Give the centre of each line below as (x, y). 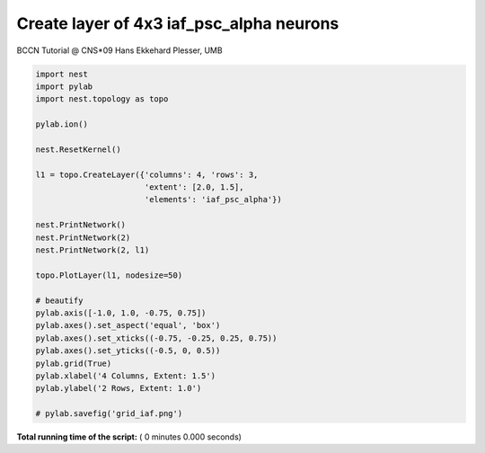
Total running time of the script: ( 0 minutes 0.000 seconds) (129, 437)
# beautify (59, 300)
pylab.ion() (62, 124)
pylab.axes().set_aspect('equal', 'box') (128, 325)
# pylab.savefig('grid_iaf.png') (109, 414)
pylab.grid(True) (74, 363)
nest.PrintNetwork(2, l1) (93, 250)
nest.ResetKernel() (78, 149)
